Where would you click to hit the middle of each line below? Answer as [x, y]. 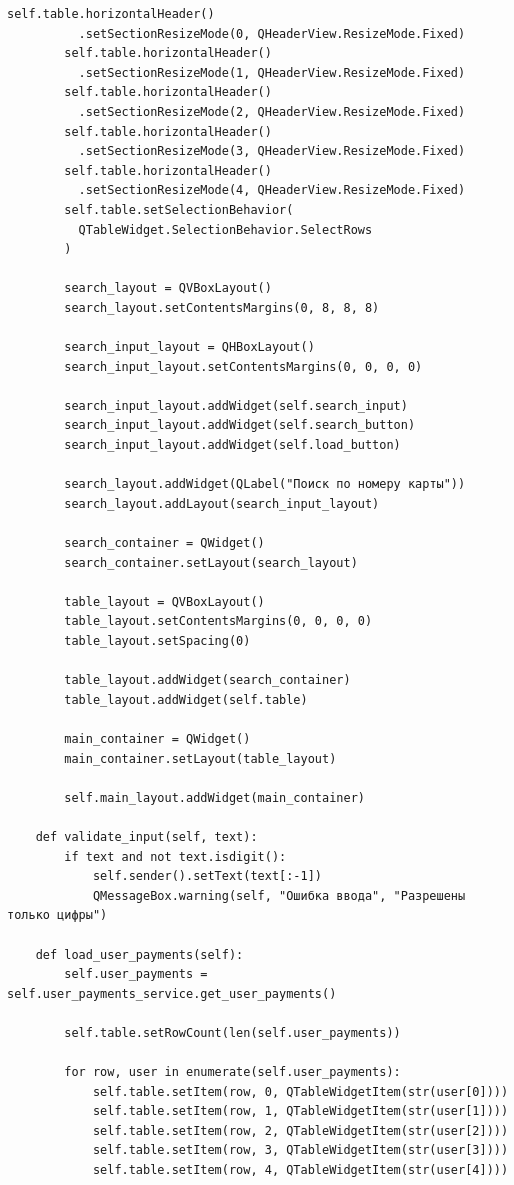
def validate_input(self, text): [146, 836]
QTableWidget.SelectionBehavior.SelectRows [225, 229]
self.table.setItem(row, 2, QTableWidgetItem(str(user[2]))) [300, 1130]
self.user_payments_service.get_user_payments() [172, 993]
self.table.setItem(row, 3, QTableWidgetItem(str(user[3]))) [300, 1150]
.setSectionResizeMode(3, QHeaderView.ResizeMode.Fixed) [272, 151]
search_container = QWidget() [164, 543]
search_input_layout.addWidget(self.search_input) [236, 405]
